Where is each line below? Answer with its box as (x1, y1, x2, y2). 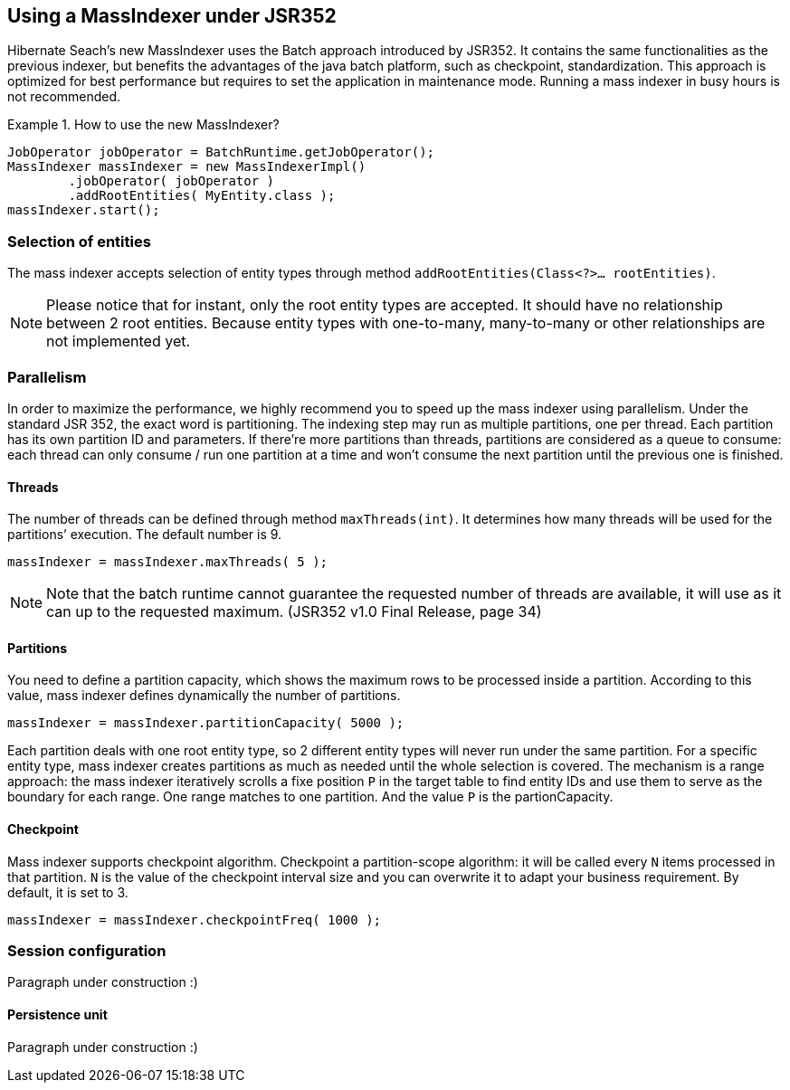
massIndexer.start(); (7, 203, 160, 218)
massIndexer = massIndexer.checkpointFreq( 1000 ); (7, 912, 382, 927)
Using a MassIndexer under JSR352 (7, 5, 337, 27)
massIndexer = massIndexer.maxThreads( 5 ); (7, 554, 328, 570)
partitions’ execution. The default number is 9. (7, 526, 282, 543)
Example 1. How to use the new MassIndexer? (7, 117, 280, 133)
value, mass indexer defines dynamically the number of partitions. (7, 687, 401, 704)
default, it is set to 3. (7, 884, 128, 900)
